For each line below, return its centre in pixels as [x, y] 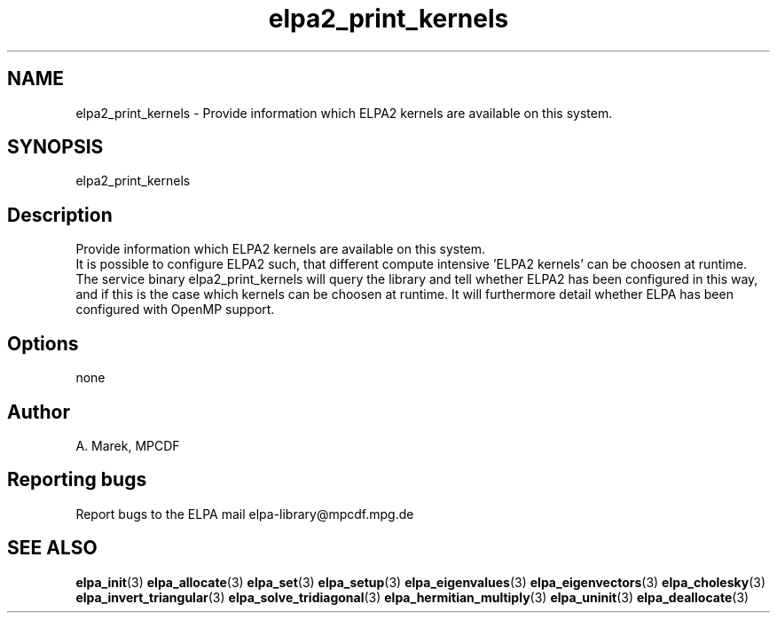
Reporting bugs [77, 480]
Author [39, 412]
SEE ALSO [52, 548]
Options [43, 343]
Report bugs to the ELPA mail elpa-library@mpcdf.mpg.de [245, 514]
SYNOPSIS [55, 147]
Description [60, 215]
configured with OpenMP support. [175, 310]
